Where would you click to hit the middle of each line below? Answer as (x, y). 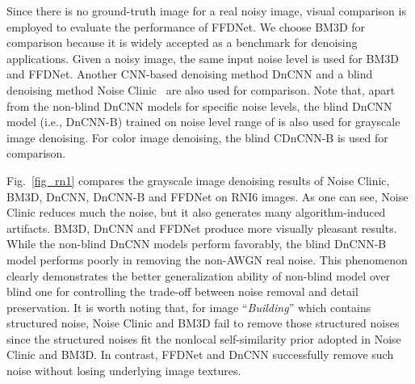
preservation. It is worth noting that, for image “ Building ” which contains (189, 307)
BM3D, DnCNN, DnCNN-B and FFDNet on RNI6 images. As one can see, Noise (207, 196)
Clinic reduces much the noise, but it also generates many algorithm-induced (196, 212)
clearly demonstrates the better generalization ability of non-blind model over (199, 275)
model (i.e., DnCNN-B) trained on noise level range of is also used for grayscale (203, 122)
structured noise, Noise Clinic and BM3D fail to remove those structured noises (203, 323)
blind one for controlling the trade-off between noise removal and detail (182, 291)
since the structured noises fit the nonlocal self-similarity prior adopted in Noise (204, 338)
